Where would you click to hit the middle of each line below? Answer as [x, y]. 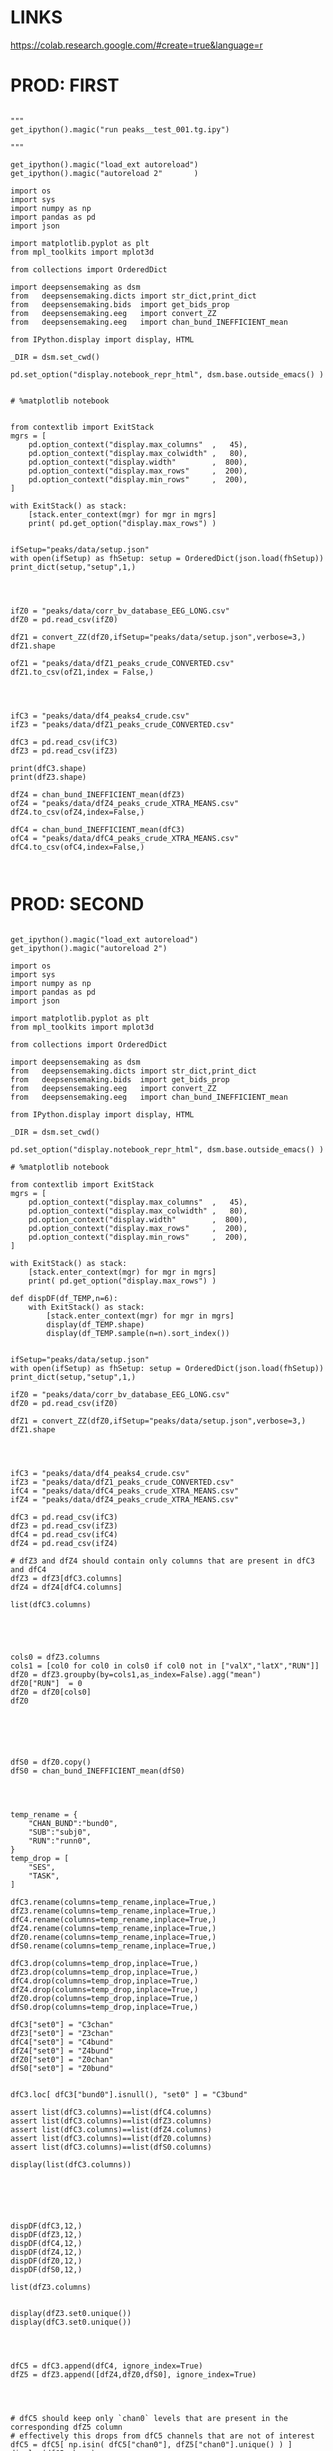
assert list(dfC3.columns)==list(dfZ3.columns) [111, 2121]
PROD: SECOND [77, 904]
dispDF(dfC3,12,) [46, 2226]
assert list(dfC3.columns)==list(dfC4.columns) [111, 2112]
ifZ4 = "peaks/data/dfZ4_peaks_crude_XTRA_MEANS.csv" [125, 1499]
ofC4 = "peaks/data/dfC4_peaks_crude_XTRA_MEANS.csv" [125, 838]
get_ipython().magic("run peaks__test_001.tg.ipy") [120, 129]
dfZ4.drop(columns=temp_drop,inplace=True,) [104, 1989]
